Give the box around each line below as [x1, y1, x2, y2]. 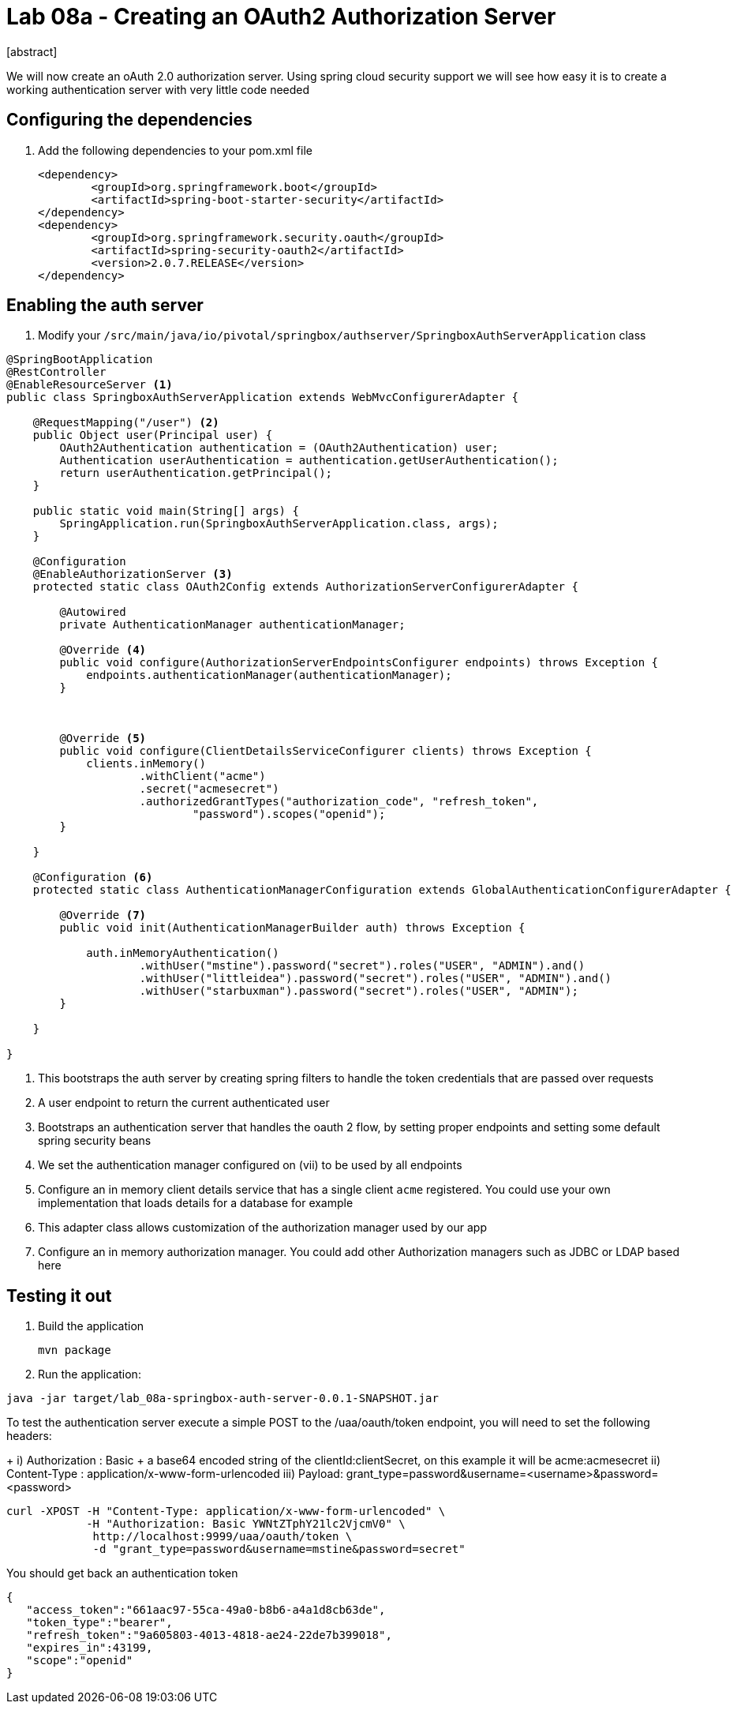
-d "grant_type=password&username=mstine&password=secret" [92, 1543, 466, 1556]
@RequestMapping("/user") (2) [32, 416, 219, 429]
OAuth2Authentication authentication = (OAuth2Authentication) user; [59, 441, 499, 455]
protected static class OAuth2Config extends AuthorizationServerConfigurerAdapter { [32, 580, 578, 594]
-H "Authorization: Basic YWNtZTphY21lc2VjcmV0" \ [86, 1517, 406, 1531]
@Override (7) [59, 909, 147, 922]
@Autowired [59, 606, 126, 619]
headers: [6, 1429, 52, 1443]
